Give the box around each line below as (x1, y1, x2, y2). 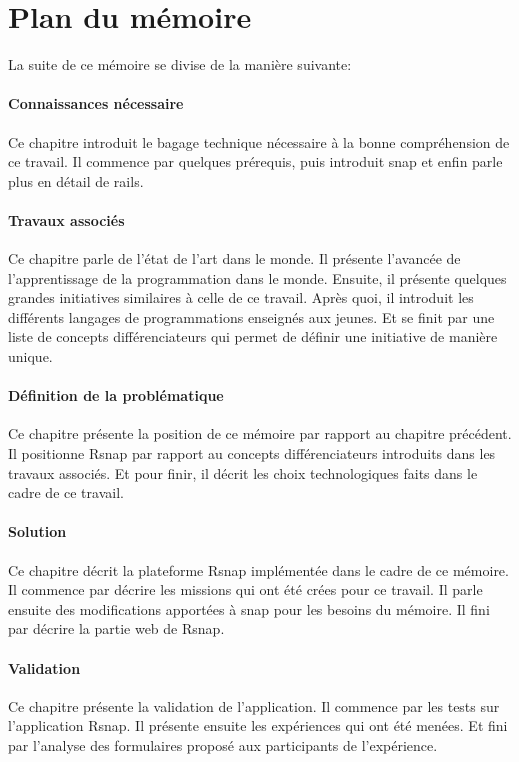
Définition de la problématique (8, 385, 224, 406)
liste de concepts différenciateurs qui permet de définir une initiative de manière (8, 326, 498, 347)
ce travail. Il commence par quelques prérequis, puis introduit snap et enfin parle (8, 151, 503, 172)
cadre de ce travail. (8, 482, 124, 503)
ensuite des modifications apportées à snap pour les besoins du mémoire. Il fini (8, 598, 490, 619)
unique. (8, 346, 53, 367)
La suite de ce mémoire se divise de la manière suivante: (8, 54, 352, 75)
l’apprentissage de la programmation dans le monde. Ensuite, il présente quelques (8, 267, 507, 288)
